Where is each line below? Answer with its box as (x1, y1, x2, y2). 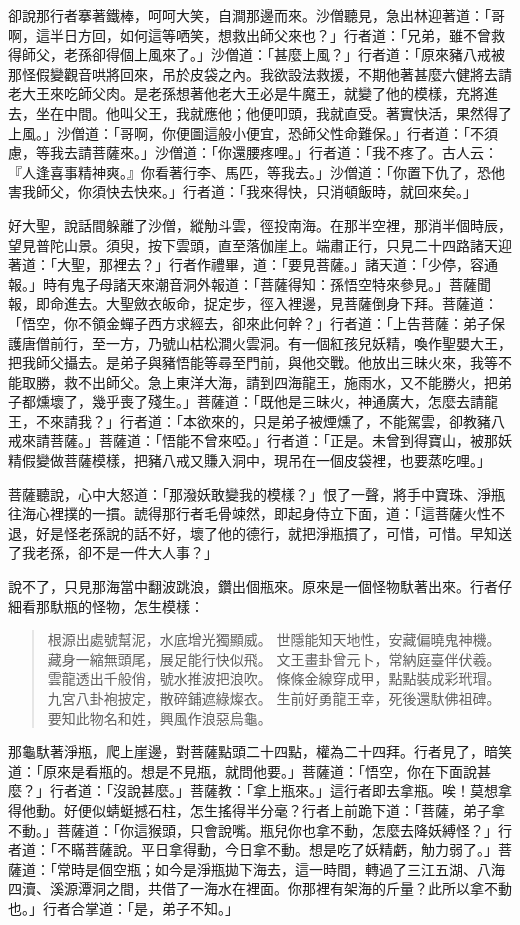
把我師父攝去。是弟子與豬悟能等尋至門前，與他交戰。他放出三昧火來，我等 (8, 352, 498, 373)
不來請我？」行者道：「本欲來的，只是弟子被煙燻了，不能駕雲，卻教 (35, 410, 477, 431)
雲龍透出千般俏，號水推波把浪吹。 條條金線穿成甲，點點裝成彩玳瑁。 (47, 668, 501, 689)
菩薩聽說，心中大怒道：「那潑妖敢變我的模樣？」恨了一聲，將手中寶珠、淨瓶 (8, 483, 505, 504)
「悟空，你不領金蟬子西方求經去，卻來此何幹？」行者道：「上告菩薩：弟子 (8, 312, 491, 333)
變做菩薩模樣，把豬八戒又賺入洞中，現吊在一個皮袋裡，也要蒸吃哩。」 (35, 450, 491, 471)
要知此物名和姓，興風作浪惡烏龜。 (47, 707, 272, 728)
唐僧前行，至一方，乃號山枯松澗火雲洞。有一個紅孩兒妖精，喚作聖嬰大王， (21, 332, 512, 353)
